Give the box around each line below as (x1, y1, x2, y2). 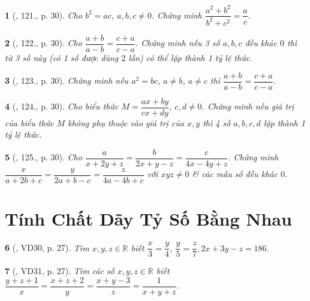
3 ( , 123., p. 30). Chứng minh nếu (5, 74, 129, 87)
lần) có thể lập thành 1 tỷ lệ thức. (128, 51, 252, 63)
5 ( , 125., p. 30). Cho (5, 151, 82, 163)
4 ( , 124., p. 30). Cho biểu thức (5, 100, 119, 113)
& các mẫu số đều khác (192, 168, 278, 180)
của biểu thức (5, 116, 54, 129)
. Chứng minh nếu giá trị (201, 100, 294, 113)
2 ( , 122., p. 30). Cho (5, 37, 82, 49)
